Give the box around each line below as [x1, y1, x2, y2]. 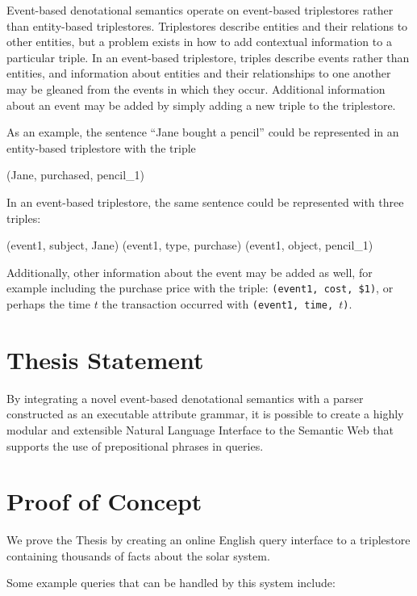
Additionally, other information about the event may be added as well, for [6, 263, 373, 280]
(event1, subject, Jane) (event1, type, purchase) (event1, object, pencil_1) [6, 237, 373, 254]
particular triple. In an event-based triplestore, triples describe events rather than [6, 48, 410, 65]
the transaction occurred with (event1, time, [102, 295, 334, 312]
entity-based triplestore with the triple [6, 139, 196, 156]
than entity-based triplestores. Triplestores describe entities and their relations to [6, 17, 408, 34]
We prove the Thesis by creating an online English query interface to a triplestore [6, 531, 411, 548]
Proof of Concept [6, 485, 202, 518]
